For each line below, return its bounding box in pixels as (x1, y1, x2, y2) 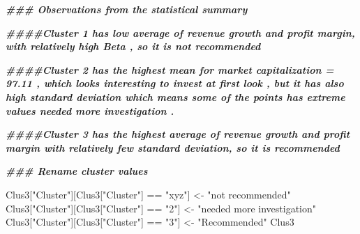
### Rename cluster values (6, 164, 148, 178)
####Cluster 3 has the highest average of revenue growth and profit (6, 127, 350, 141)
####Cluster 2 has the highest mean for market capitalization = (6, 62, 334, 77)
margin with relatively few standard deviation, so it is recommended (6, 140, 340, 155)
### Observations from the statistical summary (6, 2, 248, 16)
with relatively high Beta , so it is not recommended (6, 39, 261, 54)
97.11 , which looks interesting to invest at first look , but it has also (6, 76, 344, 91)
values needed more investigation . (6, 103, 174, 118)
